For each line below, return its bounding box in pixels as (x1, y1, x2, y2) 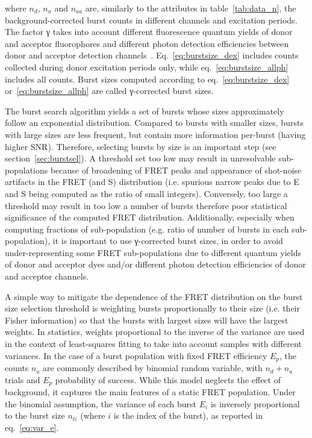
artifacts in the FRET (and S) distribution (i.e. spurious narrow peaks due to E (5, 175, 299, 188)
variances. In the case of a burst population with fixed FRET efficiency (5, 349, 267, 361)
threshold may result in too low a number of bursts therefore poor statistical (5, 199, 287, 211)
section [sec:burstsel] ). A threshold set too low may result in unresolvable (5, 152, 276, 164)
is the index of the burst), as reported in (113, 409, 263, 422)
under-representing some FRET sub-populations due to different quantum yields (5, 246, 301, 258)
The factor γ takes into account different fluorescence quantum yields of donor (5, 25, 293, 38)
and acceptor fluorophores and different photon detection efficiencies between (5, 37, 289, 49)
